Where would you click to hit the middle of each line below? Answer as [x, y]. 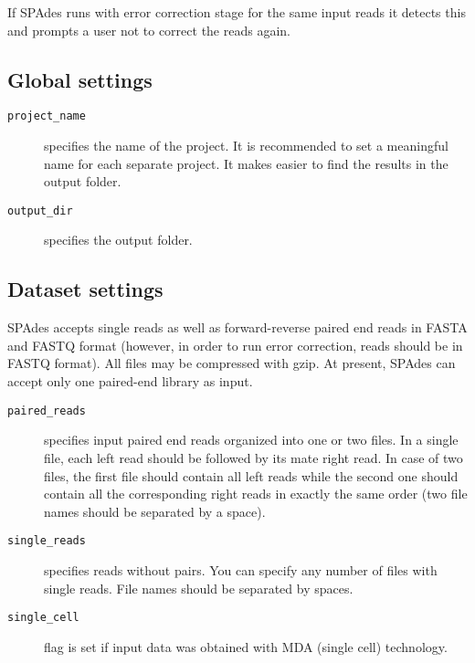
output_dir [40, 210]
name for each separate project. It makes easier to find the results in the [246, 163]
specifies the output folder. [118, 240]
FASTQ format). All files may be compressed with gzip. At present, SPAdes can [232, 363]
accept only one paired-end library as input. [130, 381]
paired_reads [47, 410]
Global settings [80, 79]
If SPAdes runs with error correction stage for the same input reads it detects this [237, 12]
